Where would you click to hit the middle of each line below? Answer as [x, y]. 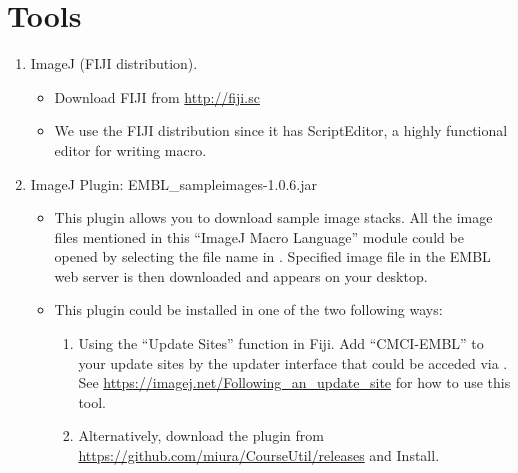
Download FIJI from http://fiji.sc [157, 96]
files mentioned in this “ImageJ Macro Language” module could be [259, 236]
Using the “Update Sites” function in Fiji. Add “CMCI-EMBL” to [281, 343]
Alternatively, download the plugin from [201, 435]
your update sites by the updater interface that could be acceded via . [293, 362]
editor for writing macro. [130, 149]
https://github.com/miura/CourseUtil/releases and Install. [259, 455]
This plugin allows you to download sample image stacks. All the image [273, 217]
